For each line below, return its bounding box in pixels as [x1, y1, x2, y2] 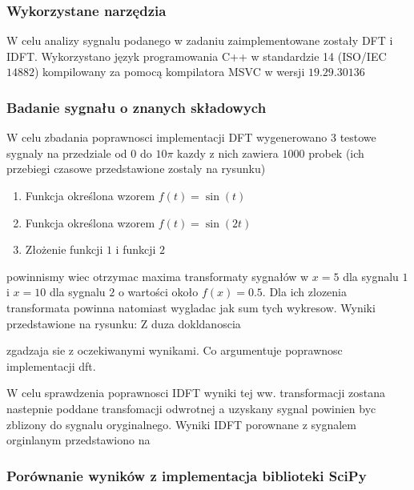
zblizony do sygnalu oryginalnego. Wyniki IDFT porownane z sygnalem [6, 416, 356, 432]
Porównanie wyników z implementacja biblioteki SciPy [6, 465, 367, 485]
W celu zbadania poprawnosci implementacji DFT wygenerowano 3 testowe [6, 129, 376, 146]
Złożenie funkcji [25, 241, 103, 258]
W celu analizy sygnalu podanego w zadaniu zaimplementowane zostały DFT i [6, 32, 393, 49]
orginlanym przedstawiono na [6, 432, 151, 448]
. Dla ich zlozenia [262, 283, 348, 300]
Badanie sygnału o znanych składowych [6, 97, 267, 117]
